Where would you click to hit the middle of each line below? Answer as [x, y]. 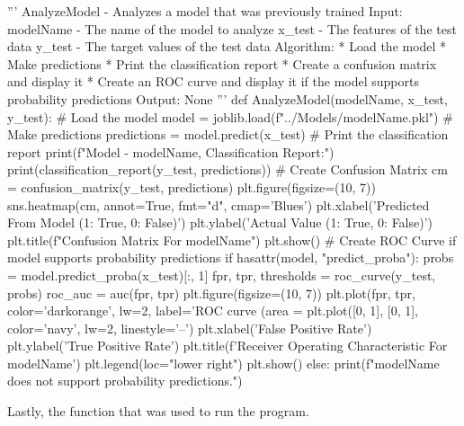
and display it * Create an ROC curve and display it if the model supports [213, 81]
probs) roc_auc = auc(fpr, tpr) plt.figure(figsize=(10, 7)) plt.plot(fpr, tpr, [211, 293]
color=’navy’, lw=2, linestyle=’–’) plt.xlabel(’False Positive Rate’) [190, 328]
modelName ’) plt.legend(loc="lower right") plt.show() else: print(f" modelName [223, 363]
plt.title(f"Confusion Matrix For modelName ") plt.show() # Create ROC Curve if [232, 240]
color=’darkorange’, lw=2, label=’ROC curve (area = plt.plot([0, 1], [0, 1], [213, 311]
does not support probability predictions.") [125, 381]
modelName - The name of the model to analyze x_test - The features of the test [232, 28]
